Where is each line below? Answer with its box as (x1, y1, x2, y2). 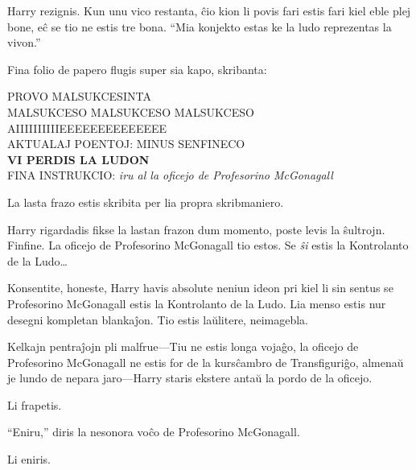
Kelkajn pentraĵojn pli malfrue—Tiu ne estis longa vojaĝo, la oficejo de (7, 338, 359, 355)
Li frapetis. (7, 396, 62, 413)
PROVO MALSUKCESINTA (7, 88, 151, 105)
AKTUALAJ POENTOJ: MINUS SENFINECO (7, 135, 245, 152)
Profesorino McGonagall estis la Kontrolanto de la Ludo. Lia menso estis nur (7, 295, 386, 311)
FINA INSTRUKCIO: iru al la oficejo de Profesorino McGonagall (7, 167, 333, 183)
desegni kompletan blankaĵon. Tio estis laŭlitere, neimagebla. (7, 311, 309, 328)
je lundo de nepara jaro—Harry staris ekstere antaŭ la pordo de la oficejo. (7, 369, 373, 386)
